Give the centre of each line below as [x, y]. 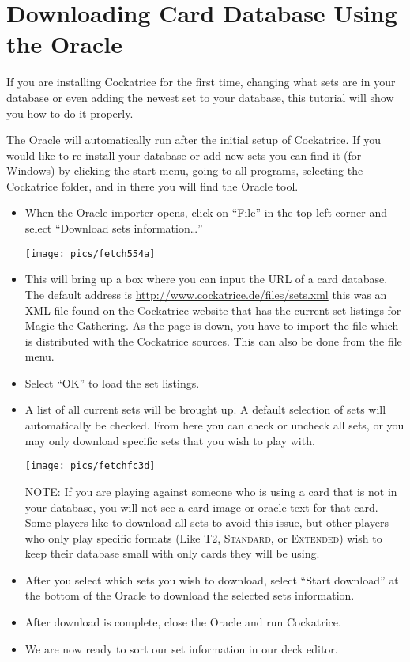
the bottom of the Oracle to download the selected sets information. [190, 595]
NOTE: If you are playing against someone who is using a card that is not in [211, 491]
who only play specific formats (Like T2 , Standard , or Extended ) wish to [203, 537]
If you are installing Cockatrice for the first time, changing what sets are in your [201, 82]
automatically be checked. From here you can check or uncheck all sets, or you [214, 425]
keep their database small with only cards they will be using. [172, 553]
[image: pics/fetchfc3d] [90, 466]
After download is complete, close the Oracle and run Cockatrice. [183, 622]
